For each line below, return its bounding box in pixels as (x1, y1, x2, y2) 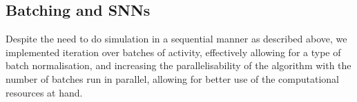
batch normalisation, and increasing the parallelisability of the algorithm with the (6, 58, 351, 73)
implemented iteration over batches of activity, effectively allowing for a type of (6, 44, 341, 59)
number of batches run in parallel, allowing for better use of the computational (6, 71, 339, 86)
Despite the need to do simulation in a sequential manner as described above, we (6, 31, 347, 46)
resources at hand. (6, 85, 83, 99)
